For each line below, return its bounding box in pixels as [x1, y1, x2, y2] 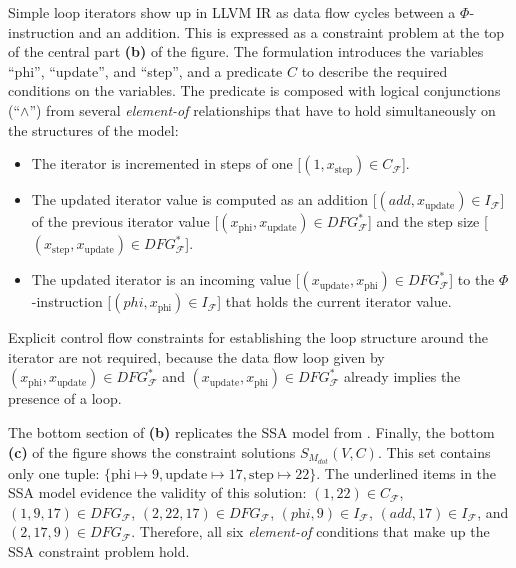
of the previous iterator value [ [31, 211, 219, 232]
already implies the [343, 366, 461, 387]
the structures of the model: [8, 119, 179, 140]
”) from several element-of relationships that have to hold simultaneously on [29, 99, 496, 120]
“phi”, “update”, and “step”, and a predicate [8, 60, 283, 81]
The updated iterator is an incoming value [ [31, 269, 300, 290]
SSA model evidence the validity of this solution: [8, 482, 307, 503]
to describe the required [301, 60, 448, 81]
